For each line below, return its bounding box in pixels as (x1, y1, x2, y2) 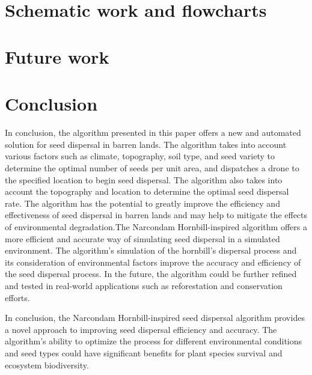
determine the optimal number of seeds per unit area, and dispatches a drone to (5, 162, 299, 174)
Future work (5, 44, 109, 69)
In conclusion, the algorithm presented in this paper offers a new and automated (5, 126, 301, 139)
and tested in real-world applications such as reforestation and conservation (5, 279, 283, 291)
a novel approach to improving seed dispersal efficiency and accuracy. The (5, 323, 277, 335)
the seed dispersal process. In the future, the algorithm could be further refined (5, 267, 297, 280)
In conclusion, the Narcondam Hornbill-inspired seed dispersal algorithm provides (5, 311, 305, 324)
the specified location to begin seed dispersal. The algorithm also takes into (5, 173, 283, 186)
